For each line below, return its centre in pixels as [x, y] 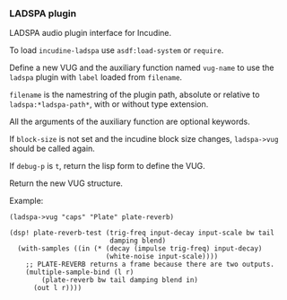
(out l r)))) [57, 288]
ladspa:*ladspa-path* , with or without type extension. [109, 104]
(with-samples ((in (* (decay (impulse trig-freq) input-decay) [140, 249]
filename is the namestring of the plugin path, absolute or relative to [135, 95]
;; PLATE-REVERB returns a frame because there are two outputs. [150, 265]
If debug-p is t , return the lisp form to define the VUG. [108, 166]
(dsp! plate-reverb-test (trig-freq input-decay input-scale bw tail [142, 233]
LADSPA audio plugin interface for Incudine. [91, 33]
